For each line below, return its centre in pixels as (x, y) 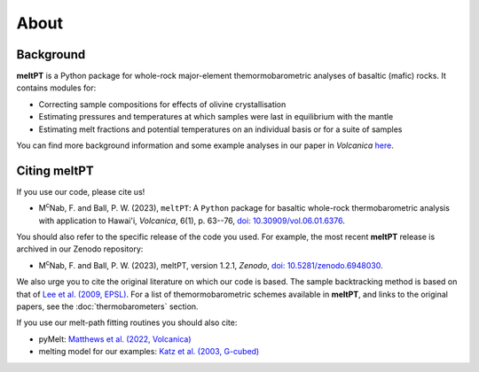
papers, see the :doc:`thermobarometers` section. (107, 306)
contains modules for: (56, 88)
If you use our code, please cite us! (81, 191)
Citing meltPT (55, 170)
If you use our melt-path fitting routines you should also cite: (127, 322)
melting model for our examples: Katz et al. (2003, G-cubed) (149, 352)
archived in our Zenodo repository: (80, 249)
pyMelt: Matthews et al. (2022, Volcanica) (115, 339)
